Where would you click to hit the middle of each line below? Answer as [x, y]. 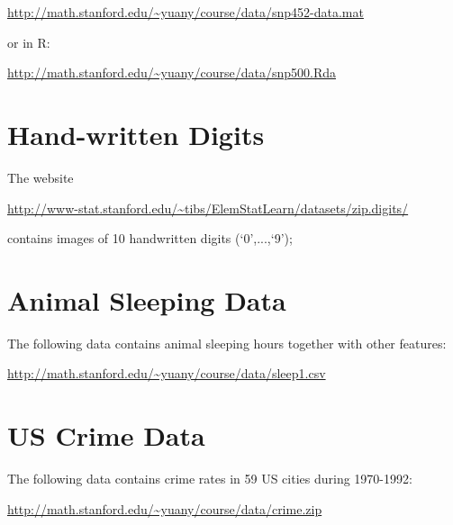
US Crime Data [106, 435]
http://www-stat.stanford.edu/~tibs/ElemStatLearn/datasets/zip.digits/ [208, 208]
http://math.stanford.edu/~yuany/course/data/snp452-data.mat [186, 12]
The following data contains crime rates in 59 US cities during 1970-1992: [210, 479]
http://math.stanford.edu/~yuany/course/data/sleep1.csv [167, 373]
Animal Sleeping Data [147, 299]
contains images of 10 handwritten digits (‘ [126, 238]
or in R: [29, 42]
